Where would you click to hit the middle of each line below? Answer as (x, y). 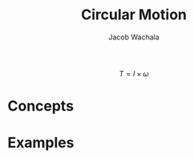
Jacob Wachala (134, 37)
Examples (41, 143)
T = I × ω (134, 73)
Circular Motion (134, 15)
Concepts (40, 106)
